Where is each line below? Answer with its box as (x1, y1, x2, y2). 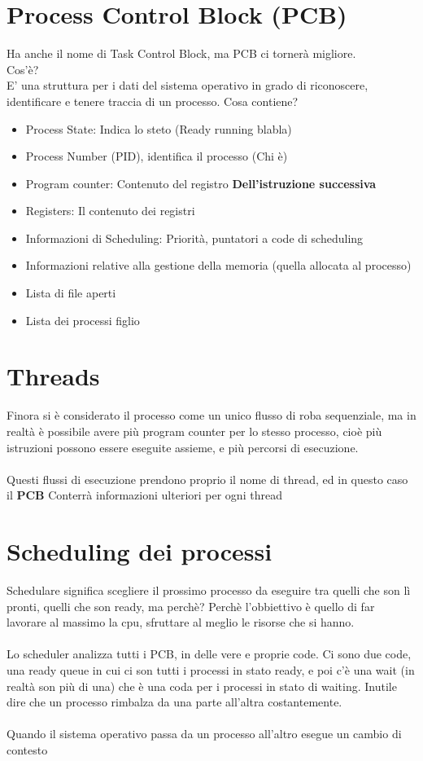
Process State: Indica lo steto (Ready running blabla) (25, 120, 292, 137)
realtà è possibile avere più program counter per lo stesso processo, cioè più (7, 422, 382, 439)
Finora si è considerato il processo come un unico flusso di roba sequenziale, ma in (7, 407, 416, 424)
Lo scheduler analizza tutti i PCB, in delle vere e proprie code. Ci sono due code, (7, 645, 412, 662)
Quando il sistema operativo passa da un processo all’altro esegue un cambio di (7, 725, 402, 742)
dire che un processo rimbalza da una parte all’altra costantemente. (7, 693, 342, 710)
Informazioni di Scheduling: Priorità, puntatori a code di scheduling (25, 229, 364, 246)
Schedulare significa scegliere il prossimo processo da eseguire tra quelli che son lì (7, 582, 411, 599)
